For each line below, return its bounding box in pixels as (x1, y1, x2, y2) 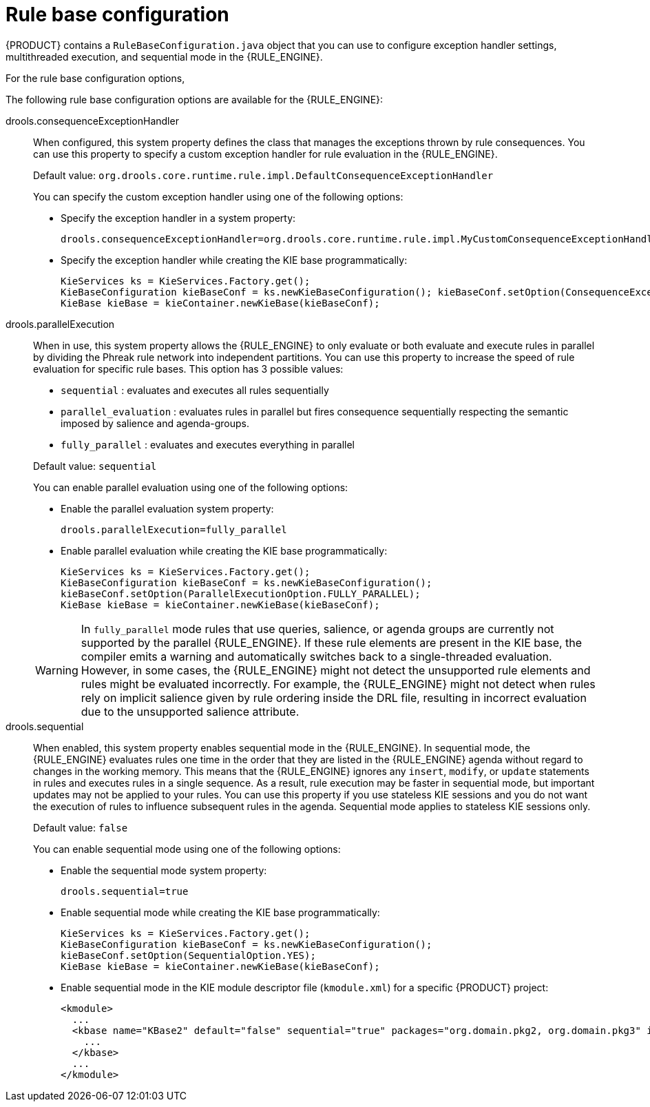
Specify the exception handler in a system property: (61, 211, 296, 224)
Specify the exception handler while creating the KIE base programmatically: (61, 254, 408, 266)
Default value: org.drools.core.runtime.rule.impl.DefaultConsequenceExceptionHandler (33, 169, 494, 181)
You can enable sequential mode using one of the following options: (33, 842, 341, 855)
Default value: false (33, 821, 128, 834)
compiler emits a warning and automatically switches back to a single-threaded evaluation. (81, 649, 552, 663)
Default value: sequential (33, 459, 157, 472)
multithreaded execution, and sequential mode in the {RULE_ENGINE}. (6, 50, 323, 63)
